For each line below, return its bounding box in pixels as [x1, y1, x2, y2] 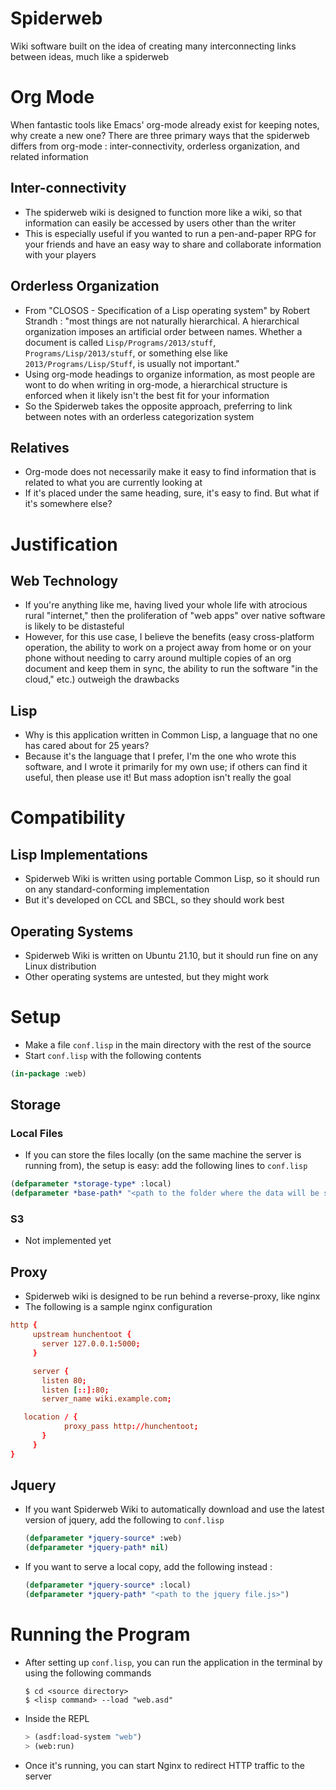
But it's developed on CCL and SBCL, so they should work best [24, 894, 285, 906]
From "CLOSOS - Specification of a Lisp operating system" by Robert [24, 304, 311, 316]
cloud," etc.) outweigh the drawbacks [24, 673, 180, 686]
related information [10, 150, 89, 162]
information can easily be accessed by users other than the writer [24, 217, 297, 229]
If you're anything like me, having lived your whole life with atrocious [24, 599, 308, 611]
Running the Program [10, 1623, 191, 1646]
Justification [10, 533, 118, 556]
